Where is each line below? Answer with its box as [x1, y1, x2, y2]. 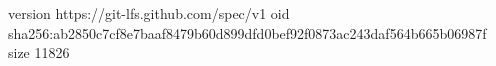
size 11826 [8, 42, 70, 63]
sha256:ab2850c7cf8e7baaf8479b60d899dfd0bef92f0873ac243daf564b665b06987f [8, 22, 487, 43]
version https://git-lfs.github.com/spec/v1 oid [8, 3, 290, 23]
